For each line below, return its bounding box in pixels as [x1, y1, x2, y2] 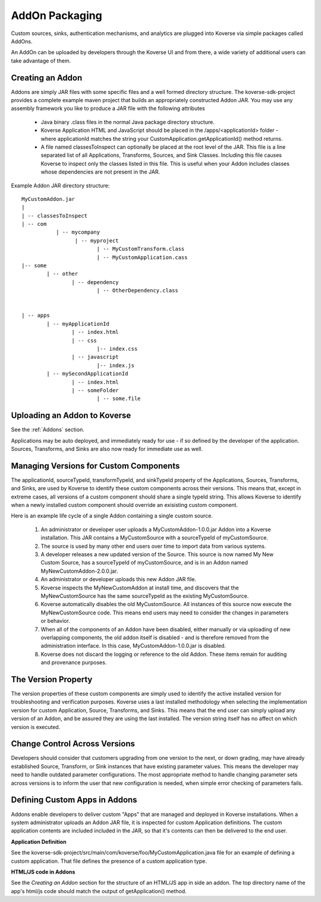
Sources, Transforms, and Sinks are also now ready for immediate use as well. [11, 445, 203, 452]
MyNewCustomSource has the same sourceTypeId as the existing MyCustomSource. [40, 592, 249, 600]
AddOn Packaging [11, 9, 102, 22]
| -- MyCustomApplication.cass [96, 254, 188, 261]
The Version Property [11, 674, 93, 685]
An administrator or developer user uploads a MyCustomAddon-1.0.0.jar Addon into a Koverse [40, 526, 271, 533]
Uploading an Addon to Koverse [11, 411, 131, 421]
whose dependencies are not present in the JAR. [40, 168, 160, 175]
